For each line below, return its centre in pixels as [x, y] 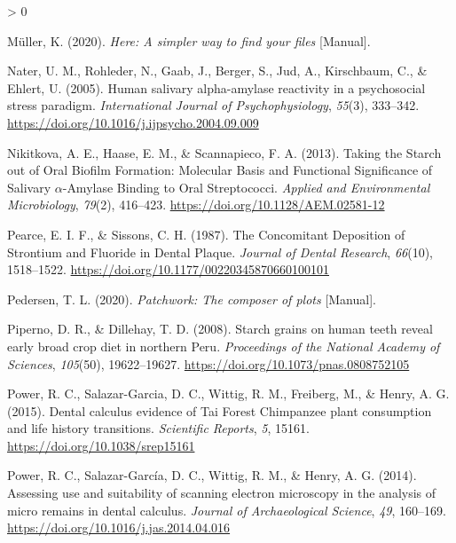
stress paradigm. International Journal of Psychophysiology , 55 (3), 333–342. [213, 105]
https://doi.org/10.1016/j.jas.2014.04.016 [119, 527]
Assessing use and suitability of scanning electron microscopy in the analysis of [222, 493]
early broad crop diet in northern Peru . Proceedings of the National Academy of [224, 346]
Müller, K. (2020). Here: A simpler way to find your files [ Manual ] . [189, 40]
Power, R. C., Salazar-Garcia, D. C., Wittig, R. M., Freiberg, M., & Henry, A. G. [228, 393]
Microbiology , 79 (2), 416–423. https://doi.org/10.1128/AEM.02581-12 [196, 205]
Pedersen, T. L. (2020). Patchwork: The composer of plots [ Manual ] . [192, 299]
